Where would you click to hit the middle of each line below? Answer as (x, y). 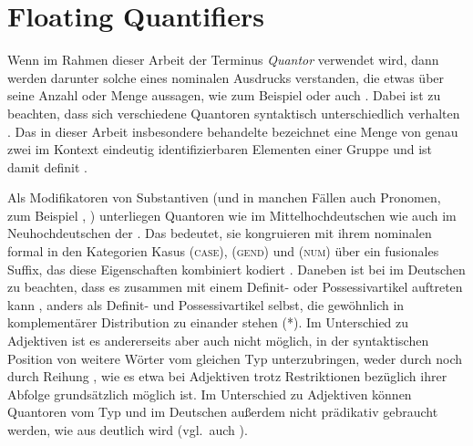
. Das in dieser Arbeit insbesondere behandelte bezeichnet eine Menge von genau (233, 131)
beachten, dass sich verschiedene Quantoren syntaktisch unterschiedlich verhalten (234, 113)
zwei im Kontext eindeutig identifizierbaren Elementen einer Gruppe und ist (220, 149)
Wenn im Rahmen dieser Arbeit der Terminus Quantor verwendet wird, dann (223, 60)
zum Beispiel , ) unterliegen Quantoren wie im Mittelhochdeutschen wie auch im (232, 215)
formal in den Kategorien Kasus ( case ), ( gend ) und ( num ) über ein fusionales (223, 251)
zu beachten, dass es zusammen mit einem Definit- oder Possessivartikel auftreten (235, 287)
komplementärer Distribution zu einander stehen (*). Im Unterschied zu (208, 322)
